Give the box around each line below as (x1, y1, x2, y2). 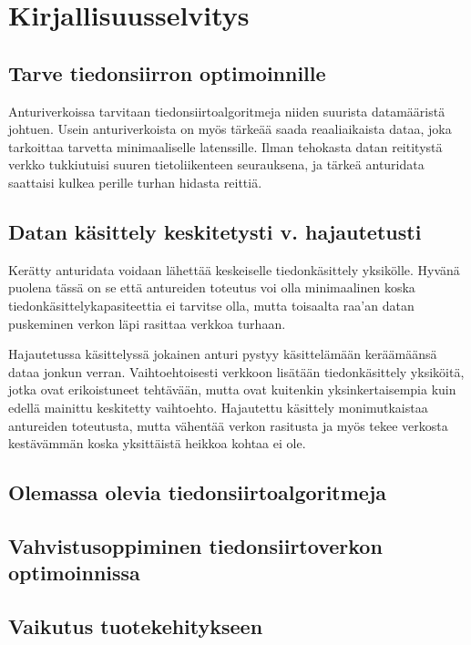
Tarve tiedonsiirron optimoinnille (8, 58, 326, 87)
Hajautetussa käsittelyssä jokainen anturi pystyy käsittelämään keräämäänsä (8, 344, 437, 363)
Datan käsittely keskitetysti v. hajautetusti (8, 217, 422, 245)
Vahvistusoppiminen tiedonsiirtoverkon (8, 531, 383, 559)
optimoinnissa (8, 558, 140, 587)
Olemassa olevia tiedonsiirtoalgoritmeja (8, 478, 387, 507)
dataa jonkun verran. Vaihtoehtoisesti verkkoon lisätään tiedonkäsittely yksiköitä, (8, 362, 465, 381)
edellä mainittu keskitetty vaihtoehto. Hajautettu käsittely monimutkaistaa (8, 397, 428, 416)
